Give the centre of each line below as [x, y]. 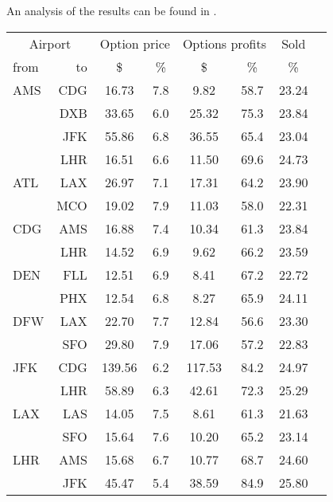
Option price [135, 43]
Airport [50, 43]
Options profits [225, 43]
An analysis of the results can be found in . [112, 10]
